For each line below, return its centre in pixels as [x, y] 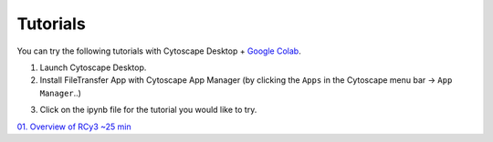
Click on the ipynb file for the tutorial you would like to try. [148, 110]
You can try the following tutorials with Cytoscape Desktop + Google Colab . [159, 51]
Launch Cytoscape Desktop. [93, 67]
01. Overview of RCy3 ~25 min [74, 127]
